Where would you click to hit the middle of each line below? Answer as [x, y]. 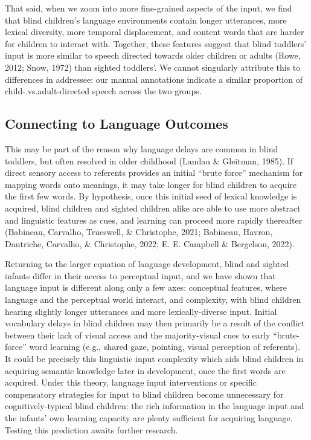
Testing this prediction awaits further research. [91, 429]
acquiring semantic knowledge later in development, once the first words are [145, 370]
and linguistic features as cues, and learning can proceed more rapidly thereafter [154, 220]
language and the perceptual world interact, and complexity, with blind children [153, 299]
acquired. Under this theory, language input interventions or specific [131, 382]
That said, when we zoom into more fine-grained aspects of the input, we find [149, 8]
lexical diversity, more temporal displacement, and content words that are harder [155, 32]
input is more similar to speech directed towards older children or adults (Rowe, [153, 55]
